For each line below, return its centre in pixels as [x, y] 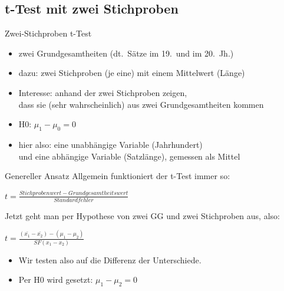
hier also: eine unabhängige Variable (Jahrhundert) [110, 144]
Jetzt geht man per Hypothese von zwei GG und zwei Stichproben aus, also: [142, 215]
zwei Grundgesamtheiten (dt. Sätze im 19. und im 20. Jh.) [126, 53]
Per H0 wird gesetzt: [56, 280]
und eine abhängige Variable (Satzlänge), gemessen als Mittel [129, 156]
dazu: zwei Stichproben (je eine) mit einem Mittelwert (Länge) [132, 73]
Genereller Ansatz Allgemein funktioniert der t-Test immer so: [118, 176]
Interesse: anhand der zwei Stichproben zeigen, [103, 92]
